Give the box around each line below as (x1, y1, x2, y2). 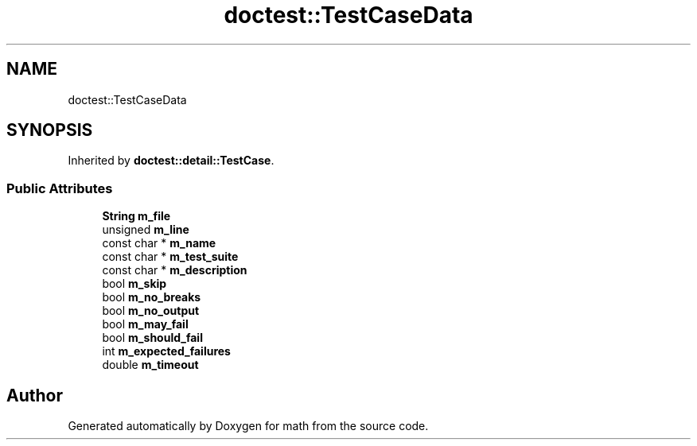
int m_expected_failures (102, 344, 231, 359)
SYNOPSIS (6, 120, 93, 141)
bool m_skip (102, 277, 167, 291)
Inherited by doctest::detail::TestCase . (68, 153, 275, 168)
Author (6, 385, 63, 405)
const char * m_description (102, 263, 247, 277)
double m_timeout (102, 358, 199, 372)
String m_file (102, 209, 171, 223)
